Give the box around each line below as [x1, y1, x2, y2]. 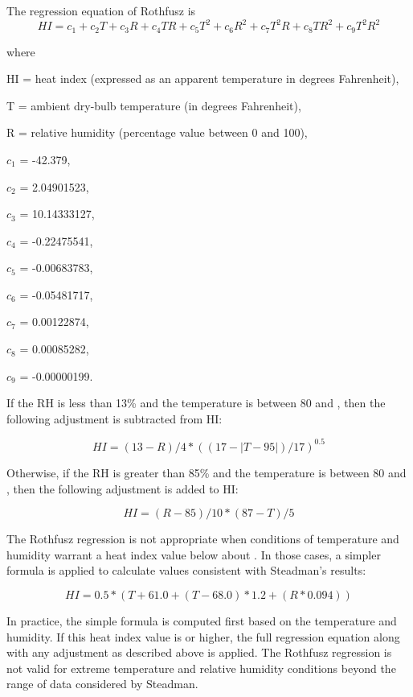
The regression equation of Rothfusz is [6, 2, 196, 19]
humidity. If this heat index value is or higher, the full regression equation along [6, 628, 400, 645]
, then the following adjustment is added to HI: [6, 480, 239, 497]
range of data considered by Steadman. [6, 675, 198, 692]
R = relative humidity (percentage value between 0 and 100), [6, 124, 308, 141]
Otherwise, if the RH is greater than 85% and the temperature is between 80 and [6, 464, 407, 480]
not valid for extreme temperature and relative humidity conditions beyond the [6, 659, 396, 676]
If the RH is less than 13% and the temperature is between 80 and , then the [6, 394, 386, 411]
